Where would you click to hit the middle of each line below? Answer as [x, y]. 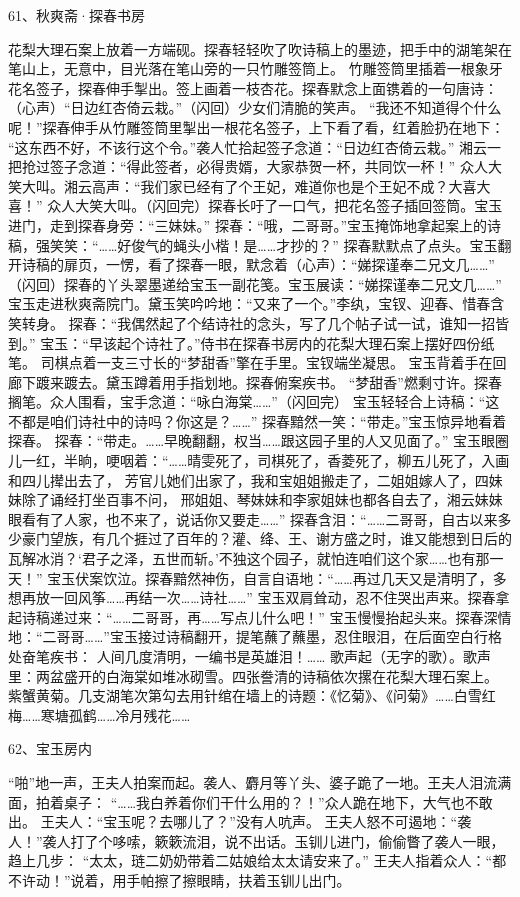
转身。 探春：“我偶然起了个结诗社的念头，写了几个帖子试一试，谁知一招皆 [265, 322]
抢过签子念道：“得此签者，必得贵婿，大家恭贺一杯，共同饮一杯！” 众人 [254, 166]
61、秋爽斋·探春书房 [76, 15]
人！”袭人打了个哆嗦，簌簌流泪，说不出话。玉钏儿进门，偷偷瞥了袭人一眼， [256, 840]
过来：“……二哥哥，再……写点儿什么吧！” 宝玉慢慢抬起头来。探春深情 [287, 616]
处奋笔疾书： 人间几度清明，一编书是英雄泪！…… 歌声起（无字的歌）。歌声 [250, 656]
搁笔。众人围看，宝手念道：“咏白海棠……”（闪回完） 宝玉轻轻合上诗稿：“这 [254, 401]
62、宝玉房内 [50, 748]
